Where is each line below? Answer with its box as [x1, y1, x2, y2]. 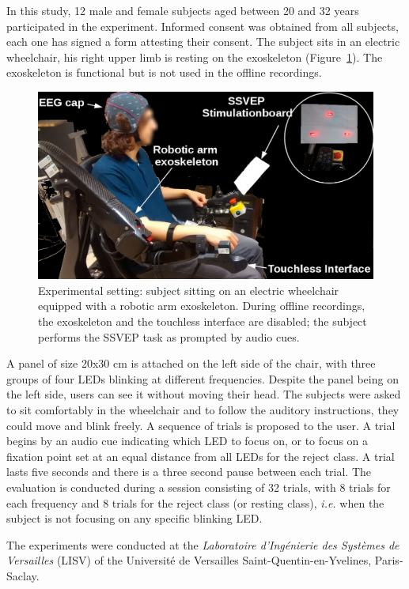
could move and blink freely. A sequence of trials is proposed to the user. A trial [6, 417, 396, 433]
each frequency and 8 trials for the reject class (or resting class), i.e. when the [6, 494, 384, 511]
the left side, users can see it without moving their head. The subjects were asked [6, 386, 401, 402]
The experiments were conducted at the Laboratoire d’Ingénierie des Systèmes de [6, 536, 400, 553]
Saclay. [6, 567, 40, 583]
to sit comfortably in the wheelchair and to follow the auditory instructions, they [6, 401, 400, 417]
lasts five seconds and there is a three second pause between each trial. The [6, 463, 372, 480]
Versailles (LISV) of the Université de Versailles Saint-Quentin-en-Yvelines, [6, 552, 372, 568]
